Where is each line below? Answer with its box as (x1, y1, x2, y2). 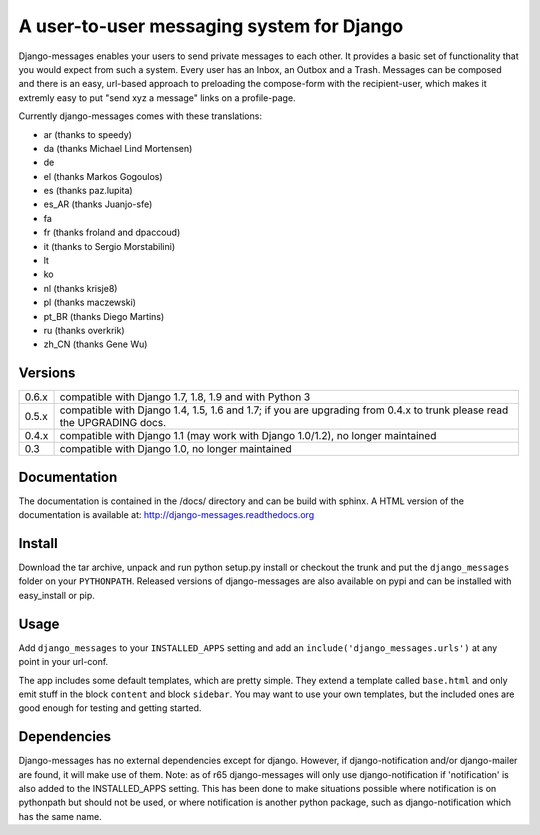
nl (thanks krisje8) (43, 282, 118, 294)
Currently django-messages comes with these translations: (18, 110, 262, 122)
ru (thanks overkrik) (43, 324, 125, 336)
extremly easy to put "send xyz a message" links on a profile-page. (18, 91, 296, 104)
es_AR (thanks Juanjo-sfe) (43, 198, 153, 210)
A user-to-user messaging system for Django (18, 15, 404, 37)
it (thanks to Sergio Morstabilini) (43, 240, 176, 252)
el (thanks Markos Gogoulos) (43, 170, 164, 182)
